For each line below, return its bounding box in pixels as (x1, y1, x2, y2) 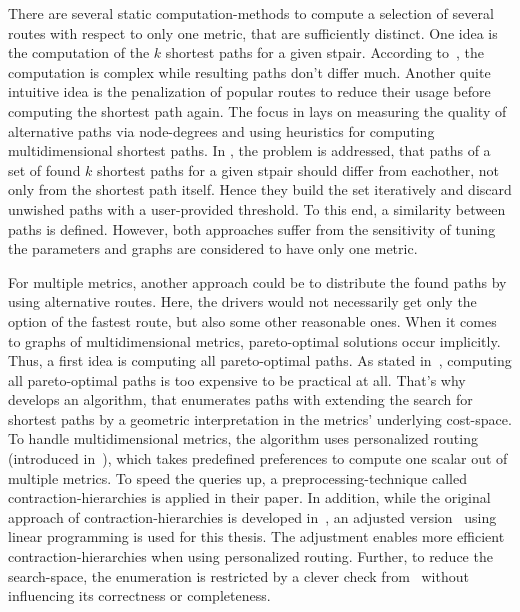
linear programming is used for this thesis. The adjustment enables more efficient (8, 526, 505, 547)
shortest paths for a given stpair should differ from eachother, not (97, 159, 500, 180)
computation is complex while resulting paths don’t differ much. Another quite (8, 61, 491, 82)
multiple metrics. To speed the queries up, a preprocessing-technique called (8, 467, 468, 488)
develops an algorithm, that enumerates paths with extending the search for (8, 389, 473, 410)
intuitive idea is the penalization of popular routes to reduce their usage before (8, 81, 491, 102)
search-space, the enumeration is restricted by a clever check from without (8, 565, 469, 586)
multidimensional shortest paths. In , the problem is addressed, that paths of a (8, 140, 491, 161)
